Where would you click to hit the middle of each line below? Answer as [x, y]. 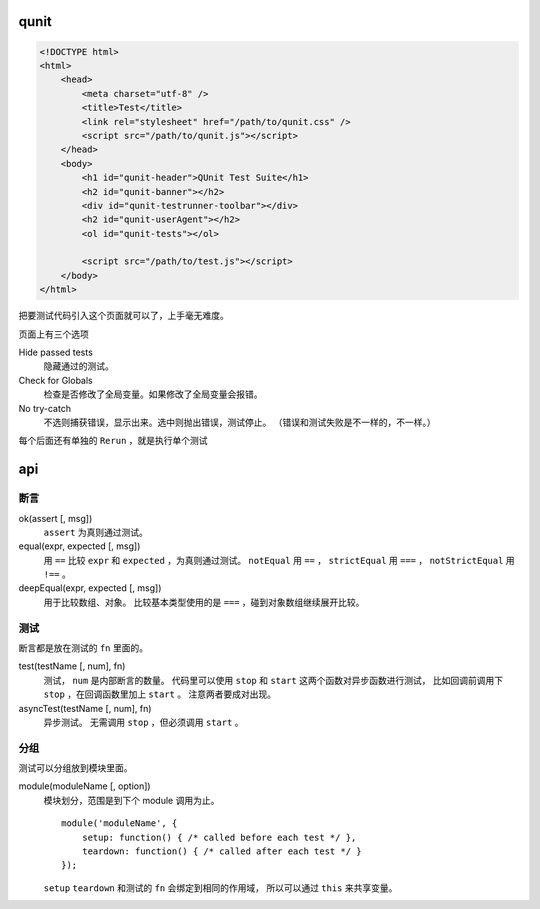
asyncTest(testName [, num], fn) [85, 708]
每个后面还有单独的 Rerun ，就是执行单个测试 [113, 441]
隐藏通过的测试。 [78, 366]
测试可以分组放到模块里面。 [75, 768]
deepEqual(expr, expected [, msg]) [90, 588]
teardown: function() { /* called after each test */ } [221, 851]
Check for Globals [56, 380]
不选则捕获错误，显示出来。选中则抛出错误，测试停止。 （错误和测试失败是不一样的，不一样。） [239, 422]
